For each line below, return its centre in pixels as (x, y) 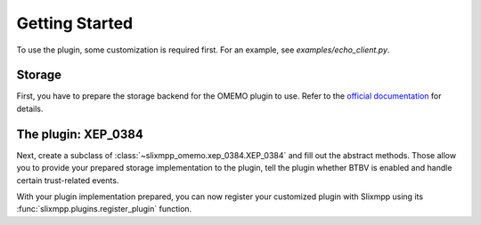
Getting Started (75, 23)
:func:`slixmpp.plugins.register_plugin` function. (104, 209)
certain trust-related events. (68, 180)
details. (30, 108)
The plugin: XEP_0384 (80, 134)
